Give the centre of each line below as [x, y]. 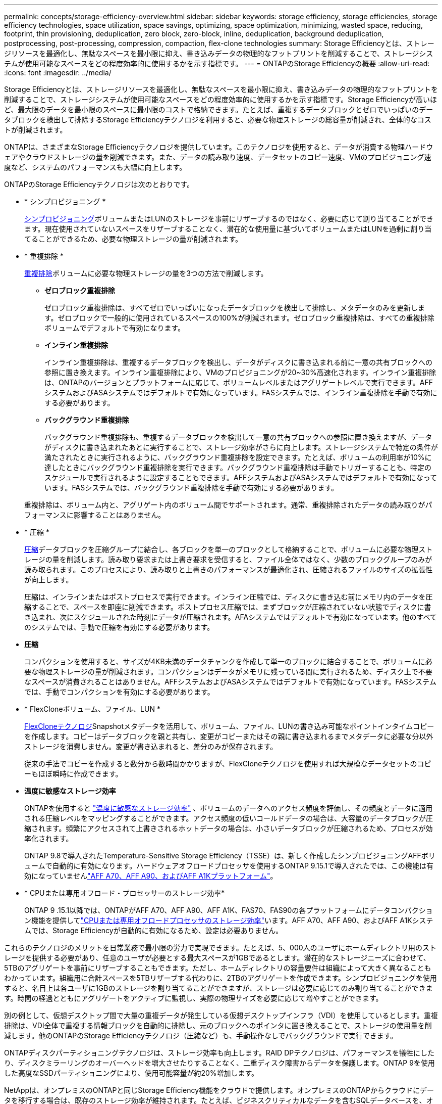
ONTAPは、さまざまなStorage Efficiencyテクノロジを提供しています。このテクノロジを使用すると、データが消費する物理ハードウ [219, 147]
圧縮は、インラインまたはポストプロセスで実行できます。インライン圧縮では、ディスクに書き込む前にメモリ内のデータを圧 [229, 597]
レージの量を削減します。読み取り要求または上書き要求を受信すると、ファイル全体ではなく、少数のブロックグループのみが [228, 559]
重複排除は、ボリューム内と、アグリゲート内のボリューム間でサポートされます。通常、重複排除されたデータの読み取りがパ [228, 505]
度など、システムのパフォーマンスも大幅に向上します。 [95, 167]
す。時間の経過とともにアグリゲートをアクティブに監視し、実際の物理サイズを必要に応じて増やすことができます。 [194, 998]
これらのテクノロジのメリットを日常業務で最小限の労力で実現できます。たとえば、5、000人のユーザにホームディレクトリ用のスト [220, 948]
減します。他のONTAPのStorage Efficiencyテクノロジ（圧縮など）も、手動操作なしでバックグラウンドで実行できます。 [201, 1036]
